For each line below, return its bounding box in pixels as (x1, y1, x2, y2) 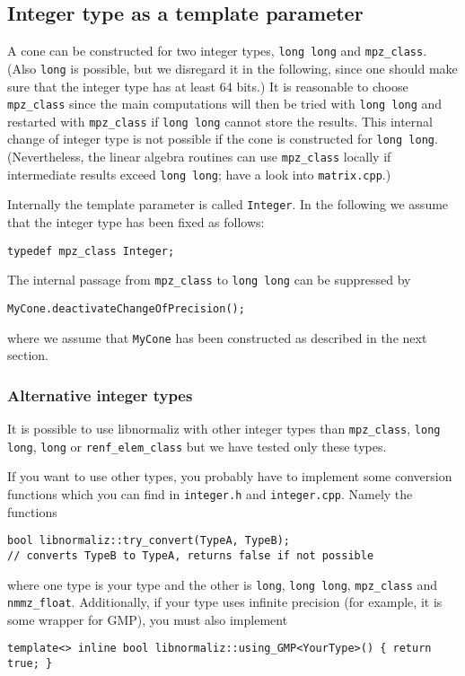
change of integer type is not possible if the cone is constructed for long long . (7, 129, 438, 148)
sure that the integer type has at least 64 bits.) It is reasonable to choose (7, 76, 408, 95)
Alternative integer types (7, 383, 193, 406)
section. (7, 346, 48, 364)
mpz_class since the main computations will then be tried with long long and (7, 94, 443, 113)
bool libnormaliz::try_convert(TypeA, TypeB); (7, 534, 290, 548)
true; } (7, 657, 53, 671)
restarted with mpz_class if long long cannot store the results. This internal (7, 111, 434, 130)
